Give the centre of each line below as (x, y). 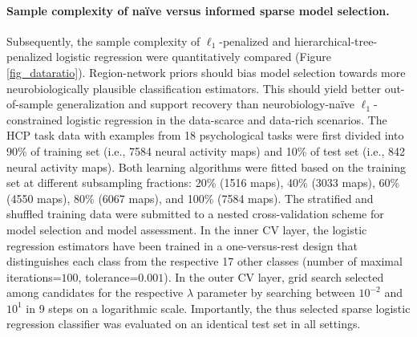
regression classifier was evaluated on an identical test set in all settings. (184, 324)
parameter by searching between (276, 292)
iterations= (34, 276)
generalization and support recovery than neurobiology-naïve (205, 104)
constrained (35, 119)
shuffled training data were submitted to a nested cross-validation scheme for (195, 214)
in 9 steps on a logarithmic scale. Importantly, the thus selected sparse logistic (218, 308)
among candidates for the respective (95, 292)
